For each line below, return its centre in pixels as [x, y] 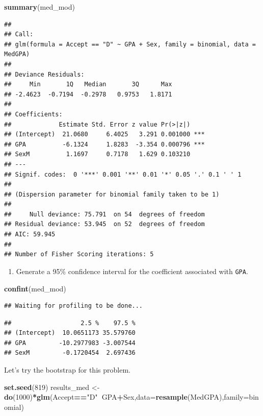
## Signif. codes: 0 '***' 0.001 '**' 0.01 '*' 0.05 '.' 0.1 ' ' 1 [123, 174]
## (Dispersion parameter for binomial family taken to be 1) [112, 194]
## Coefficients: [33, 114]
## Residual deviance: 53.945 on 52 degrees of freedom [104, 224]
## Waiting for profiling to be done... [74, 306]
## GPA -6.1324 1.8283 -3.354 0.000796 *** [104, 144]
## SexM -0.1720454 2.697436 [70, 353]
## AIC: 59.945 [30, 235]
